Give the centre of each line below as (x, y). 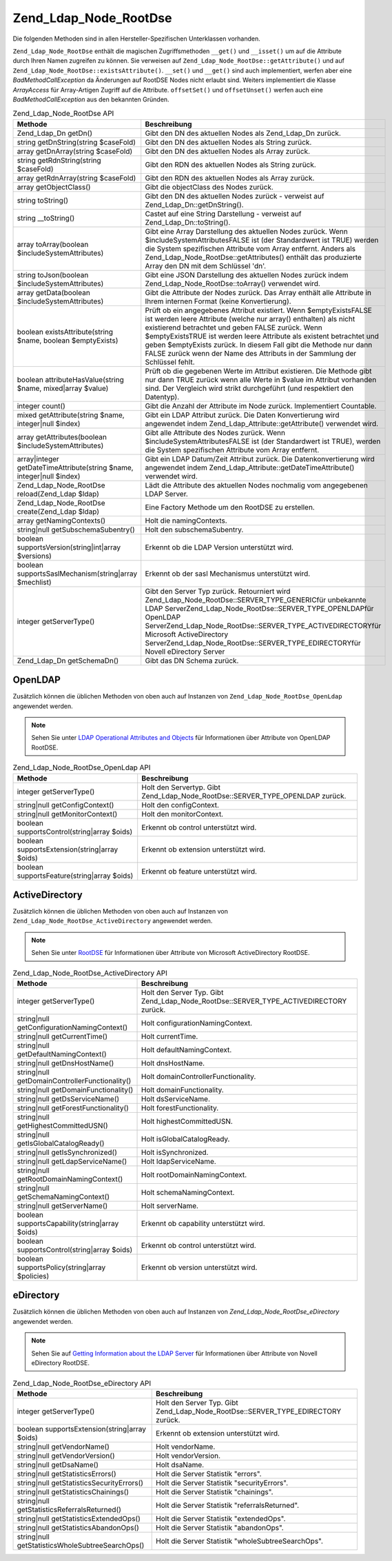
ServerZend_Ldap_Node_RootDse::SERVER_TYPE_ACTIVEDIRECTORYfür (263, 625)
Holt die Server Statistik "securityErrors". (222, 1482)
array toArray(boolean (53, 244)
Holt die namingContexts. (186, 521)
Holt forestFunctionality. (180, 1108)
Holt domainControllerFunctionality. (198, 1076)
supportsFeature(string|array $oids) (75, 876)
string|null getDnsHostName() (65, 1063)
